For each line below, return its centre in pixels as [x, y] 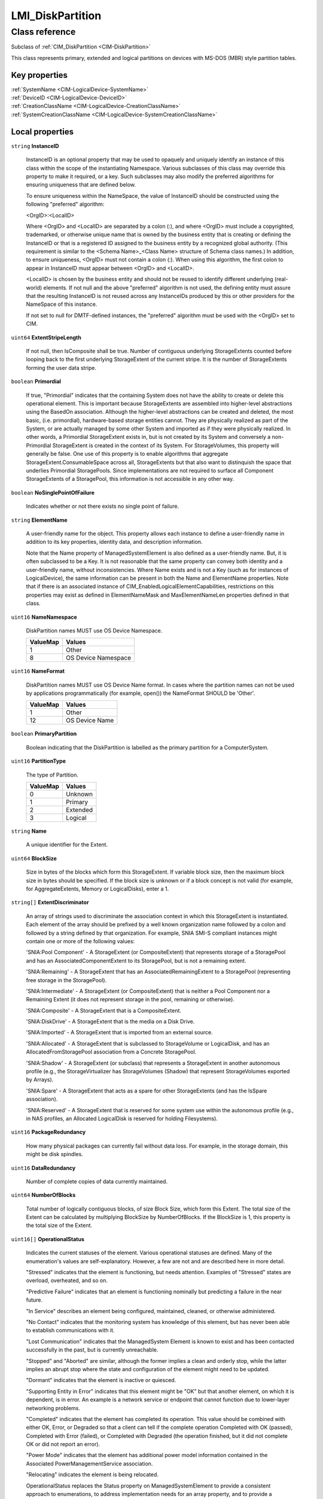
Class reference [43, 32]
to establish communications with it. [70, 1331]
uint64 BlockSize [34, 858]
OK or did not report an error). [63, 1444]
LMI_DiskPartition [56, 16]
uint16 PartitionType [38, 761]
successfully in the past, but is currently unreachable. [92, 1350]
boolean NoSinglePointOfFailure [53, 492]
